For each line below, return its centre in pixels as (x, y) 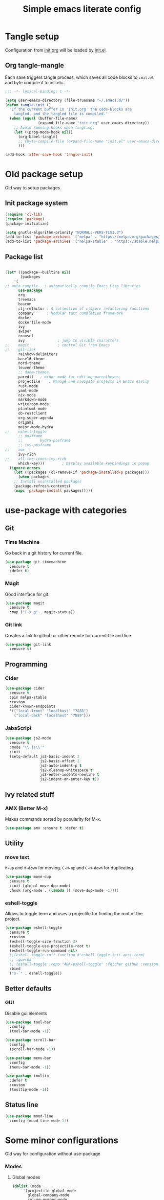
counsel (26, 336)
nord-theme (29, 363)
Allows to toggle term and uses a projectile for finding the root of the (74, 914)
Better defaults (28, 989)
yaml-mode (28, 391)
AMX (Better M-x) (27, 808)
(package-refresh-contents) (42, 486)
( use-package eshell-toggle (34, 928)
